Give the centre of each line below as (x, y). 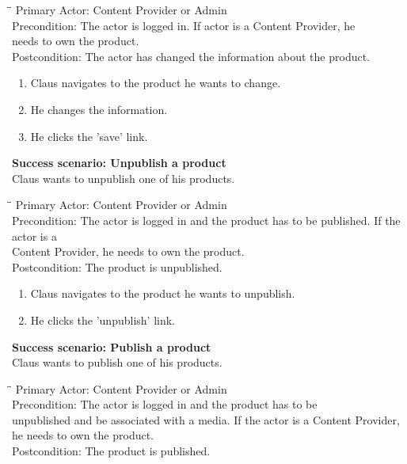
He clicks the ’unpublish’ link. (103, 319)
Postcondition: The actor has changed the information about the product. (191, 56)
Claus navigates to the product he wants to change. (156, 83)
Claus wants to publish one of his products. (117, 362)
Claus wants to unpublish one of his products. (124, 178)
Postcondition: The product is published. (111, 451)
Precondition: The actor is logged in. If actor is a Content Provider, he (184, 25)
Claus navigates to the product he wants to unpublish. (163, 293)
